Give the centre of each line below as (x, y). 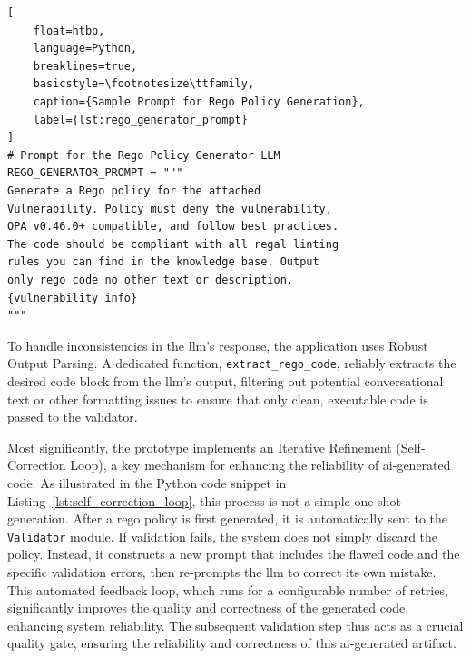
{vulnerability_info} (73, 298)
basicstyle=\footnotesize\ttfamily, (144, 84)
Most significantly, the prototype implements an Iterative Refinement (200, 447)
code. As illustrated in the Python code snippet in (147, 482)
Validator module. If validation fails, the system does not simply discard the (223, 536)
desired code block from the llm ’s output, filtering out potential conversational (226, 380)
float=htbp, (69, 30)
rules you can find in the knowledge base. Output (163, 262)
